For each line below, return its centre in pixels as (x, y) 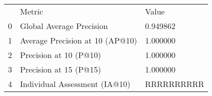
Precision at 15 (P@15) (61, 69)
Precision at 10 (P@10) (61, 55)
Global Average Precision (64, 26)
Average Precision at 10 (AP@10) (79, 40)
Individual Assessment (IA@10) (75, 84)
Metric (32, 11)
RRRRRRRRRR (175, 84)
